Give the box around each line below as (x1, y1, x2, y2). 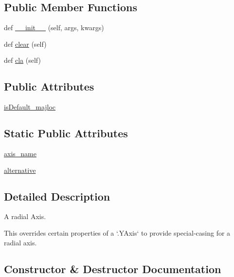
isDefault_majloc (4, 102, 56, 112)
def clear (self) (4, 38, 47, 49)
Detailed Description (4, 188, 110, 203)
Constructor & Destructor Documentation (4, 261, 221, 276)
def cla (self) (4, 55, 41, 65)
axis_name (4, 148, 36, 158)
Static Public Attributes (4, 126, 128, 141)
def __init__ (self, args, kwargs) (4, 22, 104, 33)
